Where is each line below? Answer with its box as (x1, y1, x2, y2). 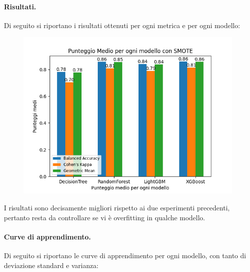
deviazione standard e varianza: (4, 260, 99, 270)
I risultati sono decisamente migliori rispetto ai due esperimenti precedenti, (4, 202, 230, 212)
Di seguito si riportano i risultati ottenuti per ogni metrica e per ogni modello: (4, 20, 240, 30)
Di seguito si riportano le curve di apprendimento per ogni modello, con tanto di (4, 250, 246, 260)
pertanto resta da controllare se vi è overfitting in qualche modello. (4, 212, 205, 222)
